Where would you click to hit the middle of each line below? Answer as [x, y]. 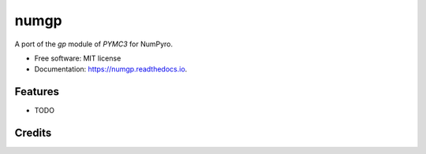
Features [37, 92]
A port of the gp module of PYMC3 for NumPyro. [94, 44]
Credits [33, 133]
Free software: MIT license [78, 58]
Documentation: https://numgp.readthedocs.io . [111, 69]
